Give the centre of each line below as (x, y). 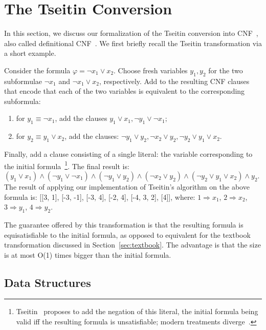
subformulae (23, 81)
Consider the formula (37, 70)
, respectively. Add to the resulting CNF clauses (174, 81)
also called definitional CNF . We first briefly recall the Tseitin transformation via (133, 43)
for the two (226, 70)
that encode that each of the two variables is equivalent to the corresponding (125, 91)
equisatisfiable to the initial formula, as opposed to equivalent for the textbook (127, 234)
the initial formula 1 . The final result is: (67, 165)
